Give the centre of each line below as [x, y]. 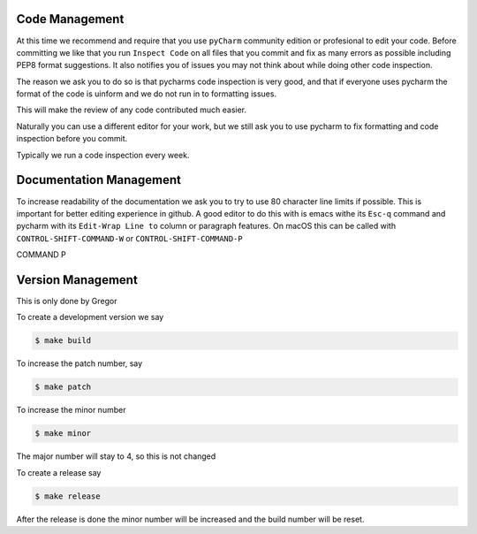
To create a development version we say [90, 317]
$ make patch [63, 387]
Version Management [77, 280]
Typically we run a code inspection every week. [103, 155]
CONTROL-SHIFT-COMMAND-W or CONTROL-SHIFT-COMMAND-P [129, 238]
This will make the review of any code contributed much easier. [132, 110]
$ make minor [63, 434]
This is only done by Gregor [67, 301]
